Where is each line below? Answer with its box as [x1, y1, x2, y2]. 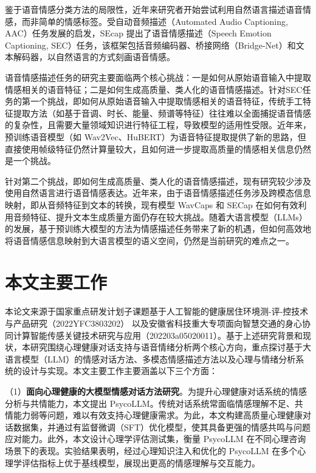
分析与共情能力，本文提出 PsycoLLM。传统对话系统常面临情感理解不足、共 [5, 396, 303, 409]
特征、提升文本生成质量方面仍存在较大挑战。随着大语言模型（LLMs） [30, 210, 307, 223]
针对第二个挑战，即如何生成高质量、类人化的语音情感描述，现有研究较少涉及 [5, 174, 311, 187]
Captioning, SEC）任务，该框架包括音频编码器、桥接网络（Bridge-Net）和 [5, 38, 296, 51]
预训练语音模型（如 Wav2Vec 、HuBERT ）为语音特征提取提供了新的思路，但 [5, 130, 306, 143]
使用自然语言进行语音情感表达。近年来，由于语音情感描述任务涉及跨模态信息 [5, 186, 311, 199]
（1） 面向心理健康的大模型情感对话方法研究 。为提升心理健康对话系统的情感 [5, 384, 307, 397]
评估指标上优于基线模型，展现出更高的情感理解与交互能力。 [21, 456, 260, 469]
